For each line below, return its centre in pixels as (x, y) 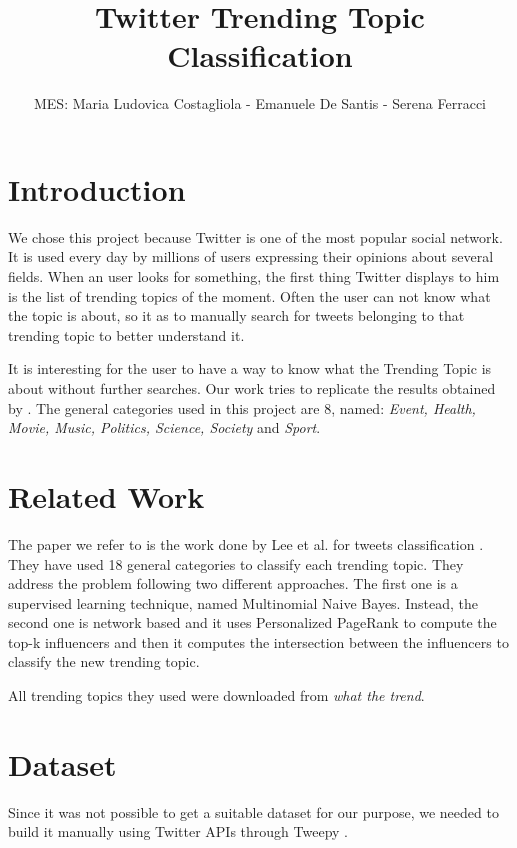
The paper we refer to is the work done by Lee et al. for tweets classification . (246, 543)
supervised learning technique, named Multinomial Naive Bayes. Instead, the (243, 602)
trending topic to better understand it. (126, 334)
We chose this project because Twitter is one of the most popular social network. (255, 236)
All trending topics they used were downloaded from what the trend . (216, 695)
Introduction (97, 188)
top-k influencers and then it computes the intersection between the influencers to (258, 641)
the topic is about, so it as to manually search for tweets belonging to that (236, 315)
